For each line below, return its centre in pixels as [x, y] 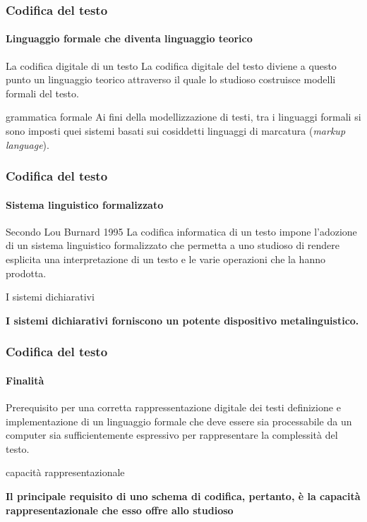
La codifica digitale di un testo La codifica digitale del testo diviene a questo [171, 65]
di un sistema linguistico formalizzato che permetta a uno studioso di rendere [173, 245]
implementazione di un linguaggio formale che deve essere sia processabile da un [179, 421]
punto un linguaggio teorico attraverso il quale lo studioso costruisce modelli [171, 79]
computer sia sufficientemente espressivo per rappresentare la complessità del [172, 435]
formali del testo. [42, 93]
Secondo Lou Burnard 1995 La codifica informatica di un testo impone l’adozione [181, 231]
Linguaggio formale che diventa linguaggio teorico [129, 38]
